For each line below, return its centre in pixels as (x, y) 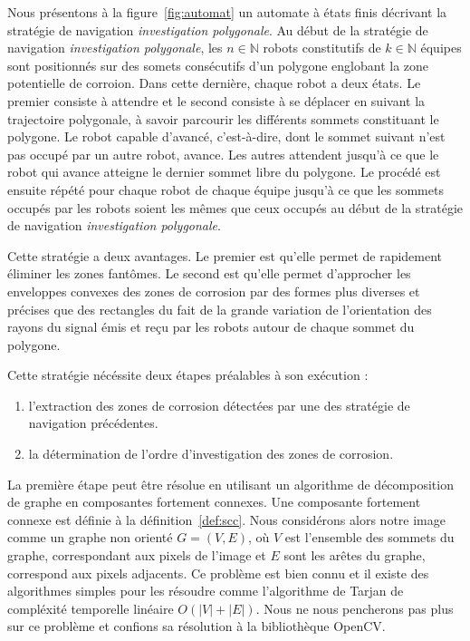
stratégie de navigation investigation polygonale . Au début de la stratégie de (218, 29)
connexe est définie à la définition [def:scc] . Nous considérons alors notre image (226, 519)
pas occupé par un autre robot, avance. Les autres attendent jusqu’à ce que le (223, 154)
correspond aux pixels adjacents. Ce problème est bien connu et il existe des (218, 573)
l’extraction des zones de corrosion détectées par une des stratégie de (219, 405)
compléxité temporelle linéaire (91, 608)
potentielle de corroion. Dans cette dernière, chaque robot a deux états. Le (214, 83)
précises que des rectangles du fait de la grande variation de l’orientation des (220, 309)
